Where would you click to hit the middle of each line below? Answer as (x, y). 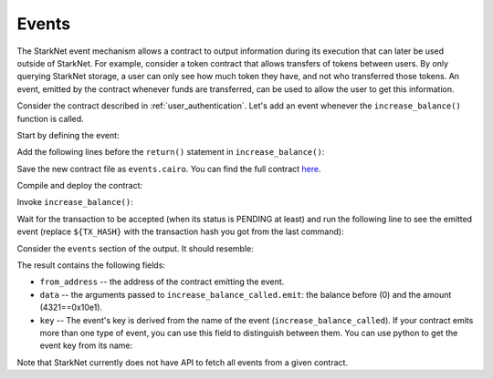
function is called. (50, 118)
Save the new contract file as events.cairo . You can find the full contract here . (169, 169)
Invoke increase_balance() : (75, 202)
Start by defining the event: (68, 135)
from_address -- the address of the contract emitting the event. (162, 282)
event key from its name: (86, 345)
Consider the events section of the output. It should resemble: (136, 248)
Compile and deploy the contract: (80, 186)
